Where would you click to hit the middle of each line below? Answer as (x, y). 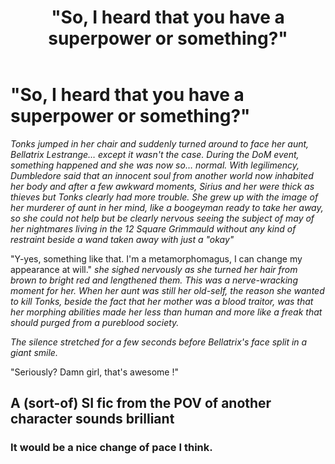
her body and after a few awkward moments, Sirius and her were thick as (162, 186)
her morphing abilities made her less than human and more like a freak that (166, 312)
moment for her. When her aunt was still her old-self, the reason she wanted (167, 290)
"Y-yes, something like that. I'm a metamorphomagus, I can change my (156, 258)
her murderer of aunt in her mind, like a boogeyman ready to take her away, (167, 207)
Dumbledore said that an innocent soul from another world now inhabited (162, 175)
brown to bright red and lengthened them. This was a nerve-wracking (154, 280)
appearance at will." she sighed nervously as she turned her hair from (154, 269)
